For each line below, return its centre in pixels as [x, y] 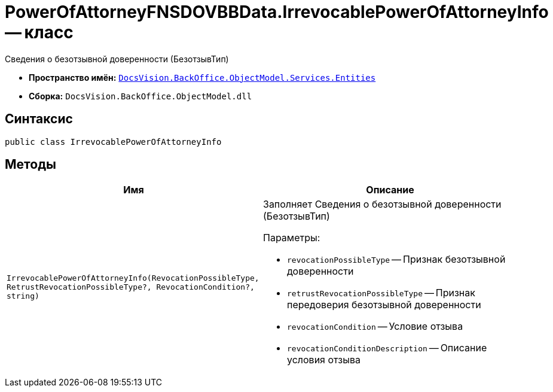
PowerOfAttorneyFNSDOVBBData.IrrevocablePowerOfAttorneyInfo [277, 12]
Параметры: [292, 238]
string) [23, 296]
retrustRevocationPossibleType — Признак [381, 293]
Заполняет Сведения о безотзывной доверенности [382, 204]
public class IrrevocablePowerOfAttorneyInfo [113, 142]
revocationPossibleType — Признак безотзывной [396, 259]
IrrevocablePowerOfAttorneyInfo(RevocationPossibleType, [133, 278]
